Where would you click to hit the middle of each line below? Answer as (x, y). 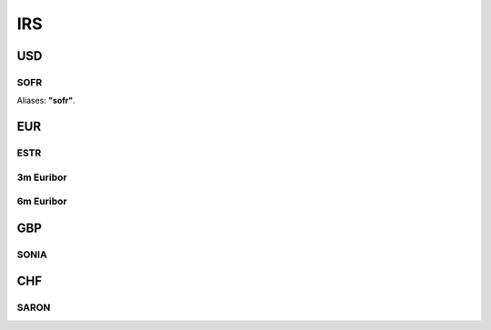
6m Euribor (42, 202)
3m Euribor (42, 177)
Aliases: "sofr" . (46, 101)
